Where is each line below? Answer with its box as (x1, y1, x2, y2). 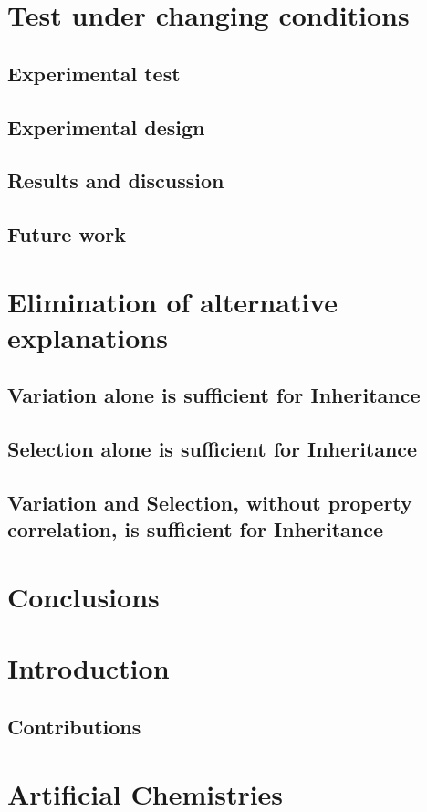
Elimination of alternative (7, 282, 338, 320)
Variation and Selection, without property (7, 489, 412, 517)
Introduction (7, 649, 170, 687)
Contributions (7, 712, 141, 740)
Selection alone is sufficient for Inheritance (7, 435, 418, 463)
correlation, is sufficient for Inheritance (7, 515, 384, 543)
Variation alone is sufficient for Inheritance (7, 381, 421, 409)
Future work (7, 220, 127, 248)
